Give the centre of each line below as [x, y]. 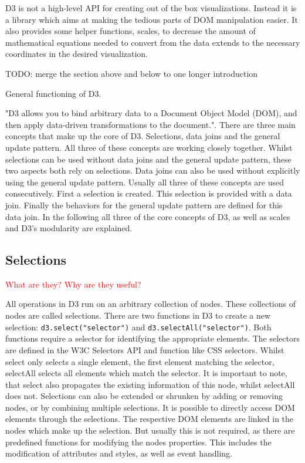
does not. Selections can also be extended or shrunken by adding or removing [144, 396]
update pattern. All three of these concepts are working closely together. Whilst [149, 147]
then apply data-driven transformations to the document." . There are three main [150, 124]
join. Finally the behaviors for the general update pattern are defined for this [144, 205]
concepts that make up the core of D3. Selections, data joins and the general [143, 136]
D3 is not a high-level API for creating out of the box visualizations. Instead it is [151, 8]
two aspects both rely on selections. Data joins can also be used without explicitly [153, 170]
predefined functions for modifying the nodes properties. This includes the [138, 442]
